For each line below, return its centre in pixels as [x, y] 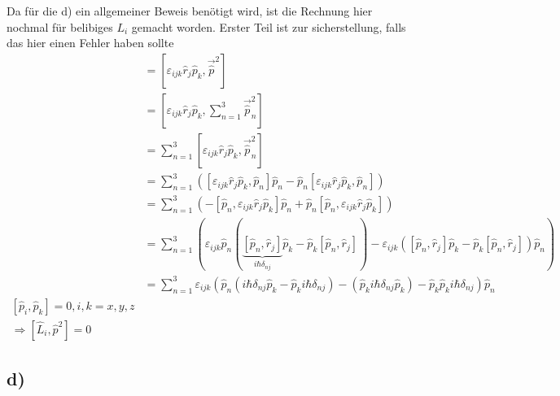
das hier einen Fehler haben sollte [90, 43]
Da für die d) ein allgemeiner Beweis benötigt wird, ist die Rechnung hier [190, 11]
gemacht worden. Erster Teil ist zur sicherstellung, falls [269, 26]
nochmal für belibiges [60, 26]
